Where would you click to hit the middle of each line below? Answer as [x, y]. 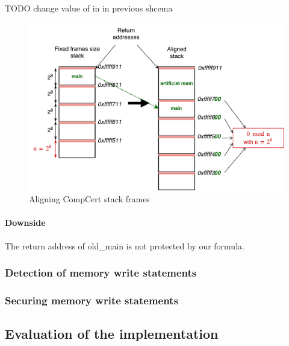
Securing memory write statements [92, 300]
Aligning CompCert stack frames [89, 199]
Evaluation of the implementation [112, 334]
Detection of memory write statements [101, 273]
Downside [25, 223]
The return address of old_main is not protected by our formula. [125, 245]
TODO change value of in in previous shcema [89, 8]
